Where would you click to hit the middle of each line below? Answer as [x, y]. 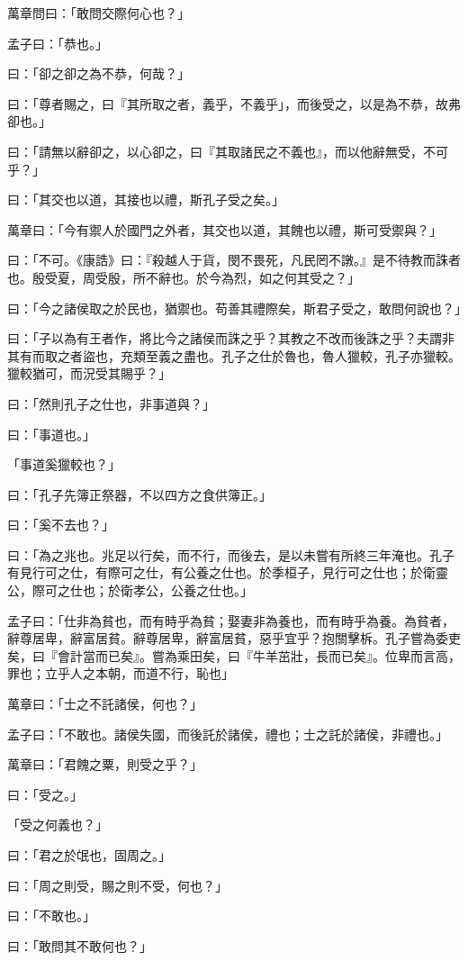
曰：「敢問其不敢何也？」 [80, 945]
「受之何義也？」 [58, 825]
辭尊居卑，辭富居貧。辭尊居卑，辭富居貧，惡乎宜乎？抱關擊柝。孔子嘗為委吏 [234, 638]
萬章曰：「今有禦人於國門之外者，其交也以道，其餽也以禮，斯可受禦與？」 [225, 229]
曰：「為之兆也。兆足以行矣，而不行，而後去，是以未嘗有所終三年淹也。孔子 [231, 554]
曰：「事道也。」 [51, 434]
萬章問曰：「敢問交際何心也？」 [99, 13]
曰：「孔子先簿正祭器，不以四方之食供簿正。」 [139, 494]
